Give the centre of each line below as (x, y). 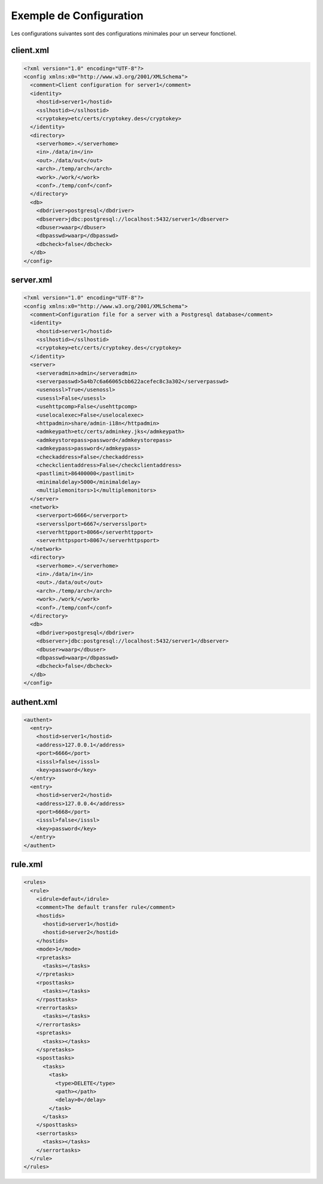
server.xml (32, 280)
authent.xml (34, 702)
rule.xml (27, 864)
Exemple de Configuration (77, 16)
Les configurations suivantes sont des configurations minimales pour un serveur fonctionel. (124, 34)
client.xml (30, 51)
